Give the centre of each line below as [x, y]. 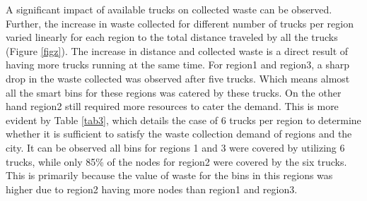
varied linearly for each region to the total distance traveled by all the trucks [172, 37]
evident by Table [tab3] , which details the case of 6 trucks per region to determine [183, 120]
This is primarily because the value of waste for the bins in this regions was [169, 175]
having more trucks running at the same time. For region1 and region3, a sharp [178, 65]
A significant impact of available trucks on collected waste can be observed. [169, 9]
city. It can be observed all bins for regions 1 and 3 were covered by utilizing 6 [175, 147]
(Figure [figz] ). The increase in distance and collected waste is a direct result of [177, 50]
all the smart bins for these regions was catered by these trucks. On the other [174, 92]
